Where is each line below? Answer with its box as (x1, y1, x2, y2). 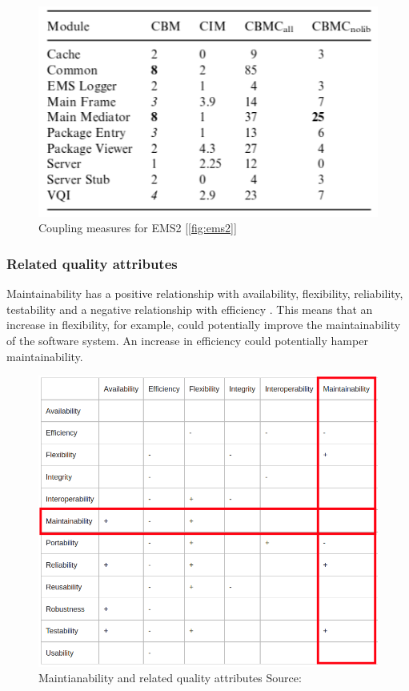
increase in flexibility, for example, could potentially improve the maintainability (6, 316, 401, 333)
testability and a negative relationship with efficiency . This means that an (6, 300, 373, 317)
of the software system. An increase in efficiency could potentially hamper (6, 332, 368, 349)
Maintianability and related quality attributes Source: (38, 669, 302, 686)
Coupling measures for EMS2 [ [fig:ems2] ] (38, 219, 237, 236)
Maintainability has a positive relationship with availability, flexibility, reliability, (6, 285, 403, 302)
